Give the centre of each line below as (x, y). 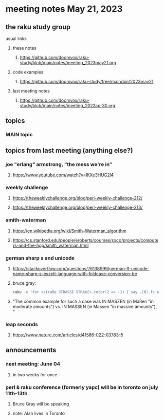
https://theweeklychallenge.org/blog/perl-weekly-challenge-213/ (78, 207)
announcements (31, 350)
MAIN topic (19, 135)
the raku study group (38, 27)
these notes (24, 48)
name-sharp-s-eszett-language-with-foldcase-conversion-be (75, 274)
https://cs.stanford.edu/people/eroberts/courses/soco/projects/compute (85, 240)
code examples (28, 72)
